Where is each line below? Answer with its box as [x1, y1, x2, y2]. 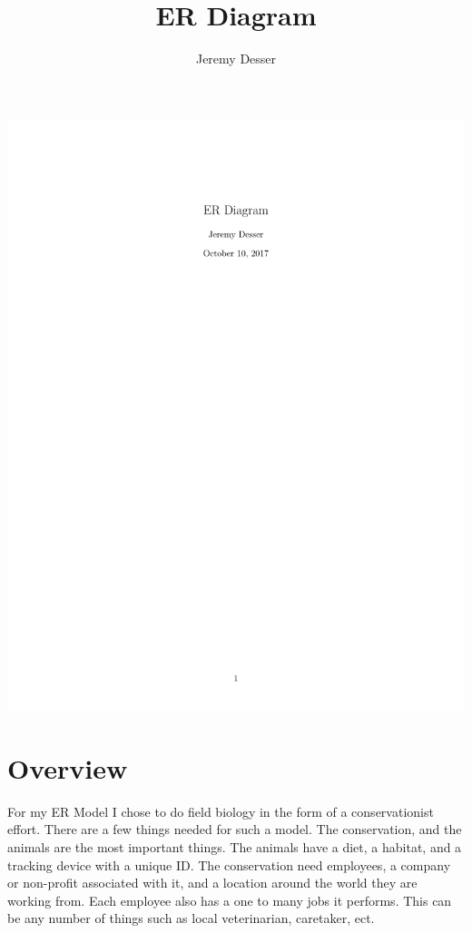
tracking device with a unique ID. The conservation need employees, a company [7, 855, 451, 874]
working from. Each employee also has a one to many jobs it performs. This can [7, 890, 452, 909]
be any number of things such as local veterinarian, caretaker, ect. [7, 908, 375, 928]
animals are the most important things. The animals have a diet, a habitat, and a [7, 838, 462, 857]
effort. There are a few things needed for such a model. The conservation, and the [7, 820, 462, 839]
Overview [7, 749, 128, 786]
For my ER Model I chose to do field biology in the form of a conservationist [7, 801, 434, 820]
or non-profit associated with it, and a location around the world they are [7, 873, 418, 892]
